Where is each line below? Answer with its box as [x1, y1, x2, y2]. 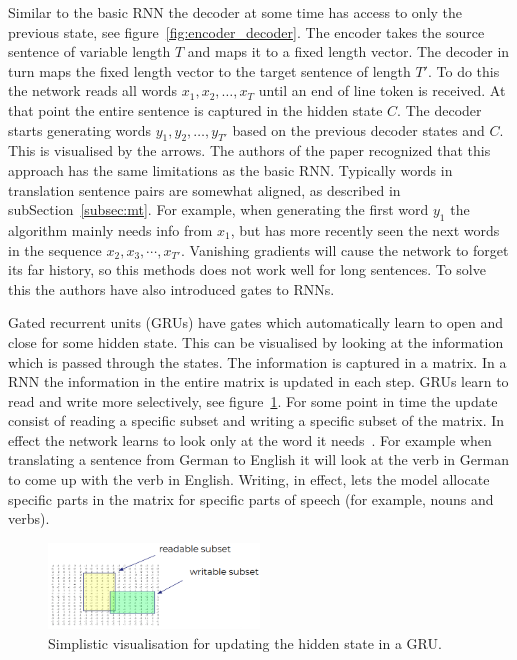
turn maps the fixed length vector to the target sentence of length [8, 60, 411, 81]
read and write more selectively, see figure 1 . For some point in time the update [8, 390, 498, 411]
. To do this [427, 60, 500, 81]
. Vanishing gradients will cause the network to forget [181, 239, 509, 260]
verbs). [8, 508, 50, 529]
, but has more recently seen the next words [230, 219, 500, 240]
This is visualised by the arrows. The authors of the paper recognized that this [8, 140, 491, 161]
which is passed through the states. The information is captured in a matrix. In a [8, 351, 507, 372]
